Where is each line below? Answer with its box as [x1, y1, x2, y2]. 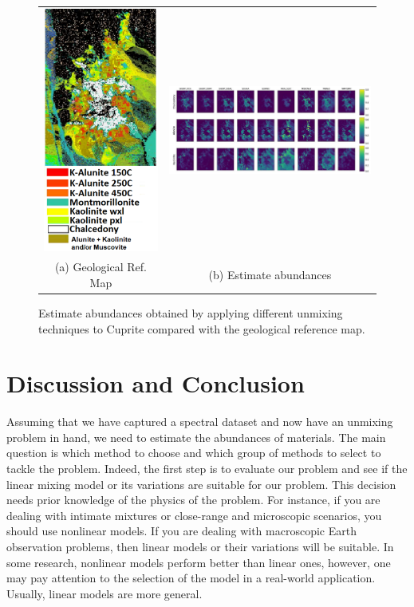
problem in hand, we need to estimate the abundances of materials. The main [6, 428, 386, 445]
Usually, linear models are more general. [6, 585, 203, 601]
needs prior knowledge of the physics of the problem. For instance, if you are [6, 491, 380, 508]
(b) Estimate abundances [208, 266, 332, 283]
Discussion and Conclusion [6, 367, 305, 400]
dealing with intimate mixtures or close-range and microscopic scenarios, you [6, 506, 382, 523]
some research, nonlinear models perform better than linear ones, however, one [6, 554, 391, 570]
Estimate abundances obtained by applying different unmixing [38, 304, 343, 321]
